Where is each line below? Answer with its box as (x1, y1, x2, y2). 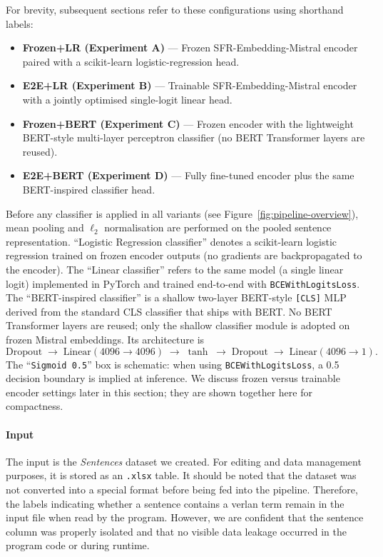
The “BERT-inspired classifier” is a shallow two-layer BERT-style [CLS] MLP (6, 290, 347, 305)
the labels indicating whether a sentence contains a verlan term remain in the (6, 496, 344, 511)
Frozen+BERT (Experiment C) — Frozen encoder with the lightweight (22, 116, 354, 131)
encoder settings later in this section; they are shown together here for (6, 384, 312, 399)
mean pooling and (6, 220, 84, 235)
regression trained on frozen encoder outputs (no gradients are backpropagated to (6, 248, 362, 263)
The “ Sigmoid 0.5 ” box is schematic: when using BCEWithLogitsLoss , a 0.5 (6, 356, 339, 371)
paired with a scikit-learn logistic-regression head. (22, 54, 240, 69)
